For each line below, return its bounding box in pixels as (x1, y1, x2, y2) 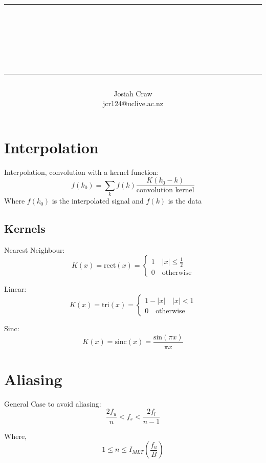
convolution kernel (136, 187, 194, 194)
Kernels (4, 220, 46, 236)
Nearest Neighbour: (4, 244, 65, 255)
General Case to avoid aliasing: (4, 398, 101, 409)
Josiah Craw (114, 88, 152, 98)
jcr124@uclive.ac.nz (103, 98, 163, 109)
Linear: (4, 284, 27, 294)
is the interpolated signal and (52, 195, 144, 206)
